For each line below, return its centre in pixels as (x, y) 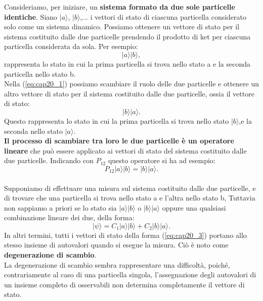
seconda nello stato (34, 131)
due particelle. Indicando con (49, 160)
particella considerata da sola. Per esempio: (71, 46)
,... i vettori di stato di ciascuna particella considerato (163, 16)
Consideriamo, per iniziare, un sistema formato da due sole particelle (120, 7)
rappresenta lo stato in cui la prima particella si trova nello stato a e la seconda (127, 63)
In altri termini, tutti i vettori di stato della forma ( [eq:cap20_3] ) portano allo (125, 235)
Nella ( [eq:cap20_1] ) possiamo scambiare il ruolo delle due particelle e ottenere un (131, 84)
